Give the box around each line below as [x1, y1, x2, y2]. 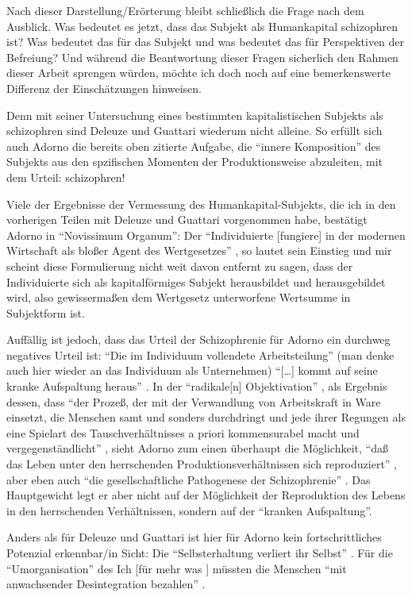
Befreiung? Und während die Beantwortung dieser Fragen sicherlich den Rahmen [6, 48, 399, 65]
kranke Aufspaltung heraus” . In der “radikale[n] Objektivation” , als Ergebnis [6, 378, 387, 395]
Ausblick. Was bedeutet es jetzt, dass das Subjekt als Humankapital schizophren [6, 17, 398, 34]
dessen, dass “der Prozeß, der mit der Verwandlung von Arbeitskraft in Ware [6, 393, 381, 410]
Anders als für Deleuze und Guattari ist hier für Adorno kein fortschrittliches [6, 529, 382, 545]
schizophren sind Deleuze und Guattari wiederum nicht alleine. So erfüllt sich [6, 122, 383, 139]
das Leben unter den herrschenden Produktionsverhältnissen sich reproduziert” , [6, 456, 398, 472]
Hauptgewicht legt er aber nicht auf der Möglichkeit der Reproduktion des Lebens [6, 487, 406, 503]
